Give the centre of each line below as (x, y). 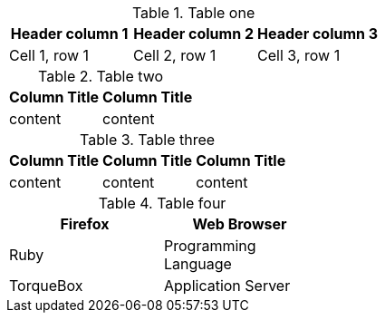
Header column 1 (69, 34)
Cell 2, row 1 (175, 55)
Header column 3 (318, 34)
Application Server (227, 286)
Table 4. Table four (162, 203)
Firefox (85, 224)
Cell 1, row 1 (49, 55)
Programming (210, 246)
